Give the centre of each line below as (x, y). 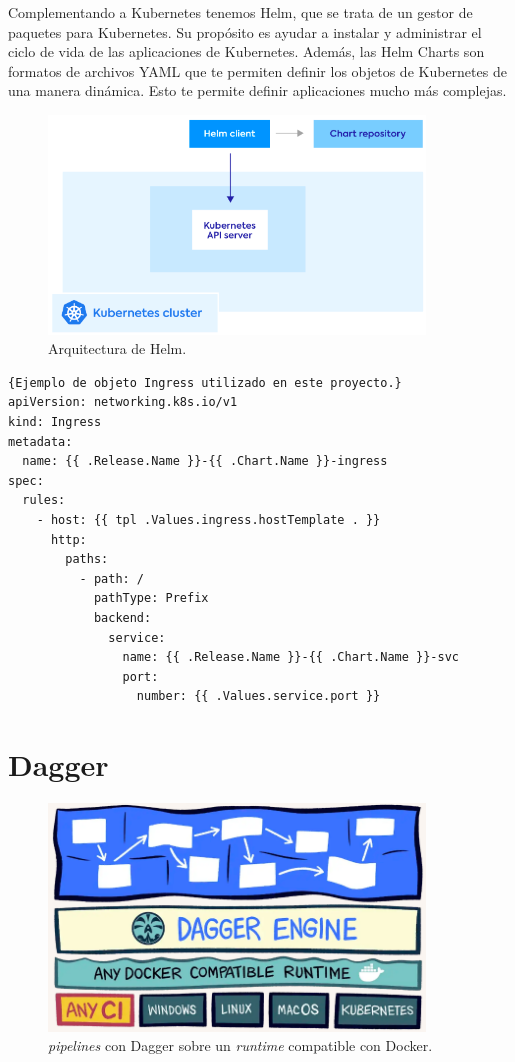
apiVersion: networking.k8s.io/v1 (123, 402)
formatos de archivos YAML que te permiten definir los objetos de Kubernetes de (257, 70)
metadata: (40, 441)
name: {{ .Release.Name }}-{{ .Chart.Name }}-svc (291, 657)
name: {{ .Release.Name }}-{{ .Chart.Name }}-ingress (205, 461)
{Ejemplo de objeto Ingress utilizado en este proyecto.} (205, 382)
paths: (87, 559)
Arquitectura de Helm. (117, 348)
